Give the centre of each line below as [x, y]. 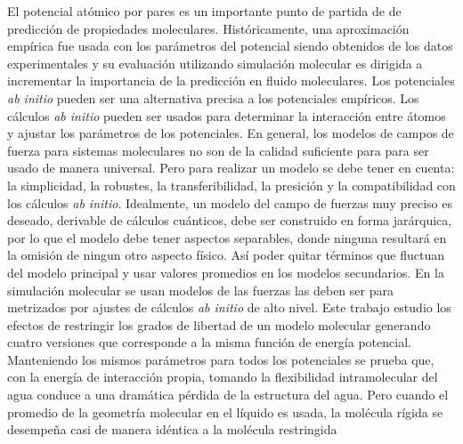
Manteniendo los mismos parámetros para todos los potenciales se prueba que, [221, 359]
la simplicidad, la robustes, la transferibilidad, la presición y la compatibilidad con [231, 185]
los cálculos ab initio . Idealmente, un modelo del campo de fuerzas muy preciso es [230, 202]
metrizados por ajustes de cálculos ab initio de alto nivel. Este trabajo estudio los [229, 307]
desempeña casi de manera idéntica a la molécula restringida [172, 429]
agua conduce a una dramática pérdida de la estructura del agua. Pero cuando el [228, 395]
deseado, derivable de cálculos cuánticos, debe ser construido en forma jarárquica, [230, 220]
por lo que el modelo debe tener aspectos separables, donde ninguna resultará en [227, 237]
